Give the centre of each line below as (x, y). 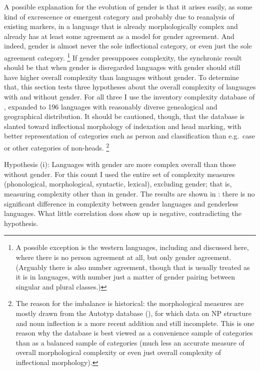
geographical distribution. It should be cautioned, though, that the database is (124, 116)
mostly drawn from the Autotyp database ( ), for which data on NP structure (133, 313)
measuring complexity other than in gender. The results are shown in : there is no (129, 193)
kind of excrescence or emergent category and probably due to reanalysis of (119, 16)
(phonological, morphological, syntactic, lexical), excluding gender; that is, (118, 184)
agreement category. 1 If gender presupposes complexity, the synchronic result (123, 56)
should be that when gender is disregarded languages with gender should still (122, 67)
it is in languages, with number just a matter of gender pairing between (125, 277)
